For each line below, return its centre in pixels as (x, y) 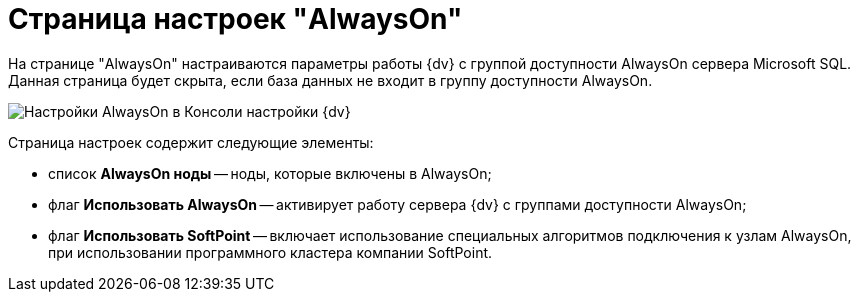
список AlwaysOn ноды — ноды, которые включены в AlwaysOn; (270, 173)
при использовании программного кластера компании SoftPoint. (270, 252)
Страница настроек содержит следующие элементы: (191, 142)
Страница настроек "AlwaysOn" (235, 19)
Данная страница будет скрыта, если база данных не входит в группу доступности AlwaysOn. (330, 80)
